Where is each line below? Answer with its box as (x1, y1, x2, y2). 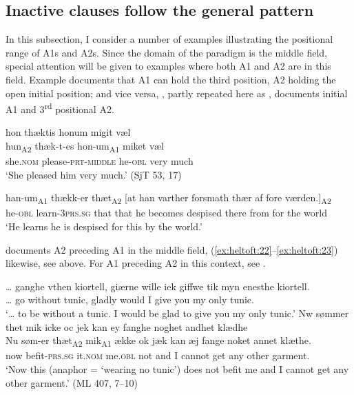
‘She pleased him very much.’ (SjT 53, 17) (6, 167, 182, 181)
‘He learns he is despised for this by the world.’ (6, 219, 202, 234)
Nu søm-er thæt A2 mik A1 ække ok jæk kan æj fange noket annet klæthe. (6, 333, 311, 349)
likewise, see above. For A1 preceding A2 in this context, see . (6, 256, 266, 270)
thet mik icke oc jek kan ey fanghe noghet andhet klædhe (6, 319, 248, 334)
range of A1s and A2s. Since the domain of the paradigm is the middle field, (6, 45, 327, 59)
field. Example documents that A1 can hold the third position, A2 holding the (6, 72, 336, 86)
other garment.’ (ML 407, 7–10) (6, 375, 138, 389)
